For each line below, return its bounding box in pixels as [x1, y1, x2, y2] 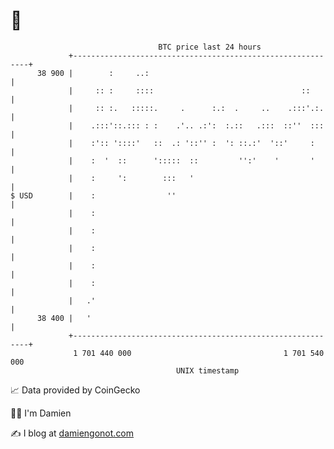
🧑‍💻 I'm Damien [10, 407, 72, 419]
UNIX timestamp [175, 365, 240, 376]
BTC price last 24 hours [158, 42, 262, 52]
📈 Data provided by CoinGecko [10, 384, 141, 396]
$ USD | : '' [10, 190, 177, 201]
